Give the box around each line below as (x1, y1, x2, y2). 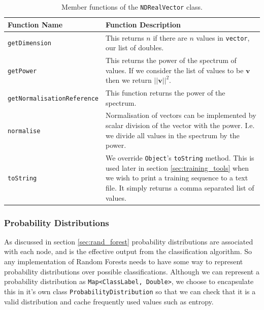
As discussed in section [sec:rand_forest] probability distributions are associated (4, 236, 253, 246)
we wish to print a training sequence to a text (105, 172, 248, 183)
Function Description (105, 19, 181, 29)
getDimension (8, 40, 51, 47)
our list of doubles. (105, 42, 164, 53)
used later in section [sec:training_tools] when (105, 162, 249, 173)
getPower (8, 67, 37, 75)
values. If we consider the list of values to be (105, 65, 244, 75)
